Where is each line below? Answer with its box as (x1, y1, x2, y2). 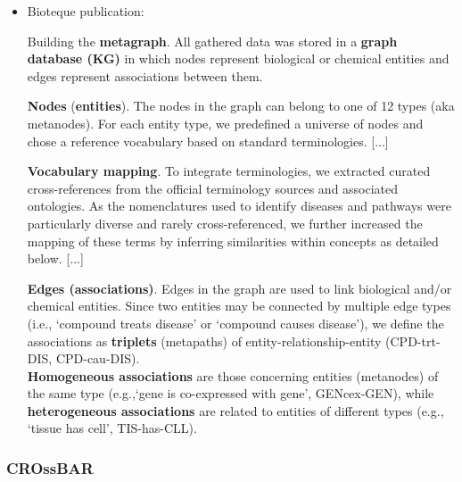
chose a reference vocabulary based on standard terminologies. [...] (27, 131, 389, 150)
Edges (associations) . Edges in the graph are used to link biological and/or (27, 278, 452, 297)
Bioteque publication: (27, 2, 144, 20)
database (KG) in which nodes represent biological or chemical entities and (27, 49, 450, 68)
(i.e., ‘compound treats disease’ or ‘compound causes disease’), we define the (27, 313, 444, 332)
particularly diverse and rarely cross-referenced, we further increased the (27, 213, 423, 232)
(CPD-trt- (385, 331, 441, 350)
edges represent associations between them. (27, 66, 263, 85)
